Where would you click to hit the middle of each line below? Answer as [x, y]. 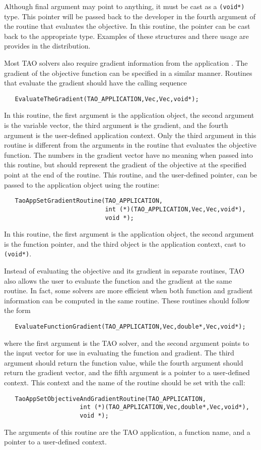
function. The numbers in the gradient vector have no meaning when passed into [128, 154]
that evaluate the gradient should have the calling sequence [95, 83]
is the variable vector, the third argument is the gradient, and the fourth [116, 125]
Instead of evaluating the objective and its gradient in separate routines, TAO [124, 271]
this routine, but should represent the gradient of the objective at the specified [125, 165]
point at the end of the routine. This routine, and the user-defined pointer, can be [131, 175]
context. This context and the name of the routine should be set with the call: [125, 382]
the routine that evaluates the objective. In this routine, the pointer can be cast [127, 26]
